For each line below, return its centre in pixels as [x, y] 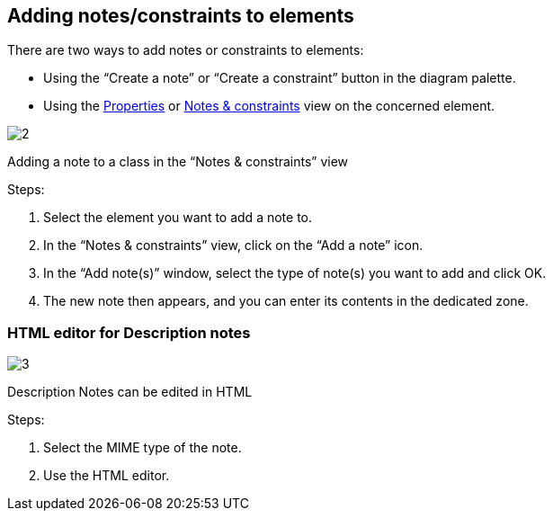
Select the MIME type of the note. [143, 448]
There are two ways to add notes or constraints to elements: [186, 50]
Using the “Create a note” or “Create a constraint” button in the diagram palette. [280, 78]
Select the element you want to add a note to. [178, 218]
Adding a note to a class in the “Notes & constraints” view [178, 162]
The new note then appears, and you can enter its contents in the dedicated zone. [286, 301]
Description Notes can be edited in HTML [130, 392]
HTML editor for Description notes [129, 332]
